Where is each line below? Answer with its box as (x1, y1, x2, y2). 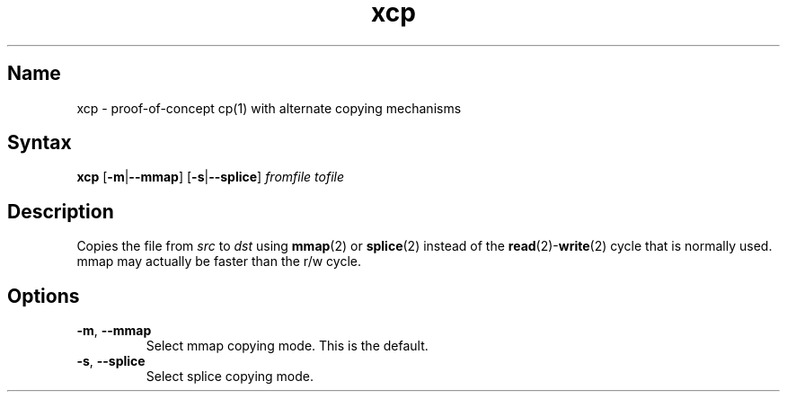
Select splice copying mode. (146, 368, 314, 385)
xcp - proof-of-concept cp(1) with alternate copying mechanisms (76, 100, 462, 116)
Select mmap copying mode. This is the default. (146, 338, 429, 354)
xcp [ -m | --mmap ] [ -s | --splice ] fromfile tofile (76, 169, 344, 185)
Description (7, 199, 114, 223)
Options (7, 284, 80, 307)
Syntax (7, 131, 72, 155)
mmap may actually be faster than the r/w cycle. (76, 253, 361, 270)
